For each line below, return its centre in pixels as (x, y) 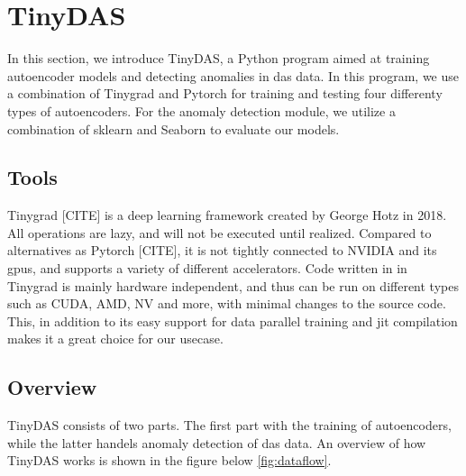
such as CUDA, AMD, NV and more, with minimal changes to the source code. (227, 303)
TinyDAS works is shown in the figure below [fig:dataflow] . (169, 460)
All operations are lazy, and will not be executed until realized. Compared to (219, 232)
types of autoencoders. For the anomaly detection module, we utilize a (201, 110)
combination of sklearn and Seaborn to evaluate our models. (174, 128)
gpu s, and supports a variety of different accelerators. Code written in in (207, 268)
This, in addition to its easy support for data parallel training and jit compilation (233, 320)
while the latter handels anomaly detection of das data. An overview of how (217, 442)
